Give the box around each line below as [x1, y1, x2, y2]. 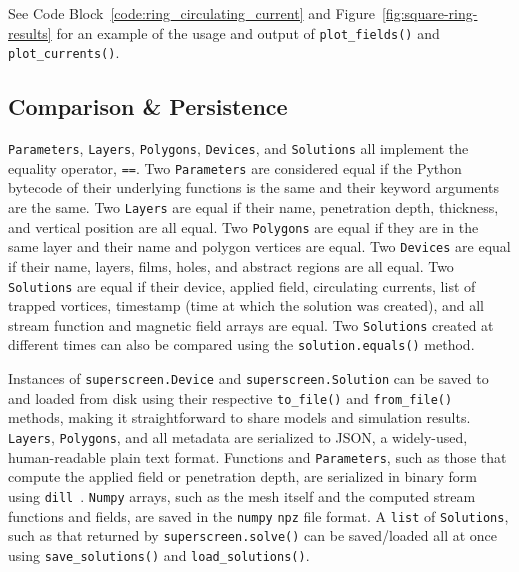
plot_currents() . [8, 42, 120, 63]
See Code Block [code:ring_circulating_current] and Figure [8, 3, 375, 23]
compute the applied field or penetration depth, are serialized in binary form [8, 466, 477, 487]
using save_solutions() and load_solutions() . [8, 544, 310, 565]
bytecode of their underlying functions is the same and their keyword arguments [8, 177, 499, 198]
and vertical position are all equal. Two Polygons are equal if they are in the [8, 216, 479, 237]
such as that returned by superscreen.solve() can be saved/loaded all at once [8, 525, 498, 546]
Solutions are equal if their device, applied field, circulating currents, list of [8, 275, 476, 296]
